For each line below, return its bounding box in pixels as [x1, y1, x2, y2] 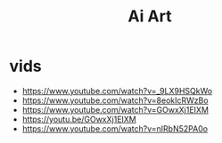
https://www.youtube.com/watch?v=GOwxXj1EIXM [21, 104, 210, 115]
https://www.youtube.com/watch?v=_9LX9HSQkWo [21, 85, 212, 96]
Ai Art [127, 6, 172, 27]
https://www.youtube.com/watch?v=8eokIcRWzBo [21, 95, 209, 106]
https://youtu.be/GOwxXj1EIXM [21, 114, 136, 124]
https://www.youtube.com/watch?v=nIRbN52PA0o [21, 123, 208, 134]
